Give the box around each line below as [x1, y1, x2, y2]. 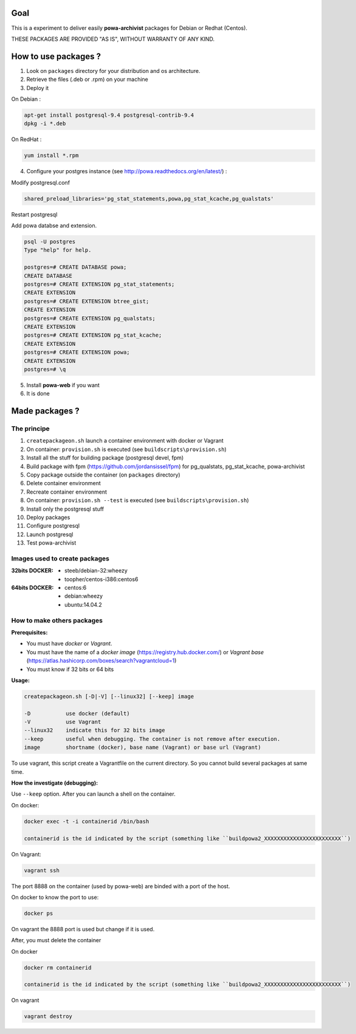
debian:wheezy [64, 593, 103, 600]
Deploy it [26, 84, 49, 91]
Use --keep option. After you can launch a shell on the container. [11, 790, 176, 798]
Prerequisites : [11, 629, 48, 636]
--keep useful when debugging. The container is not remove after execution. [24, 736, 281, 742]
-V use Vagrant [24, 719, 101, 726]
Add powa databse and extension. [11, 222, 97, 229]
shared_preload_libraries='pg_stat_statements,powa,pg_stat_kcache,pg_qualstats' [24, 195, 275, 202]
